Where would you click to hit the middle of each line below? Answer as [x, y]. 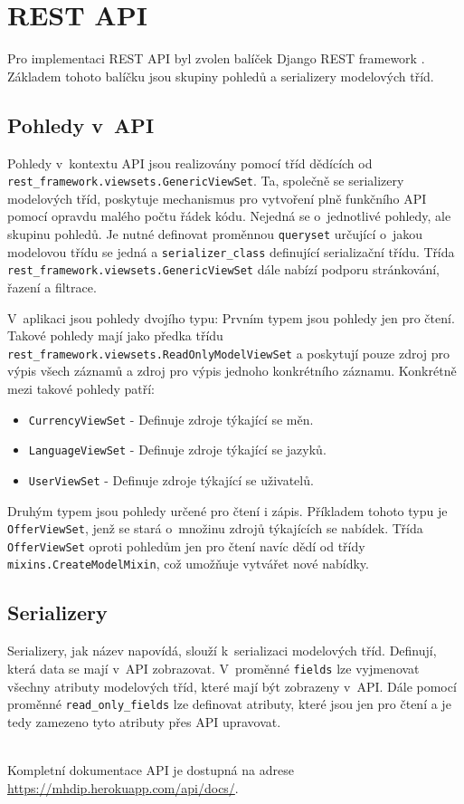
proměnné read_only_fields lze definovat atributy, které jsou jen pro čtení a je [229, 704]
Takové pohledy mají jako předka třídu [115, 335]
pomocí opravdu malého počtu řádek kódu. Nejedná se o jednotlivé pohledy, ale [229, 216]
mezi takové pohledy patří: [81, 388]
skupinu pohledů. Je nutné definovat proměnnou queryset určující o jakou [215, 233]
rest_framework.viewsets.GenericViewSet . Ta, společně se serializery [206, 181]
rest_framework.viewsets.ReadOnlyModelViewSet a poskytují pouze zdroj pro [229, 353]
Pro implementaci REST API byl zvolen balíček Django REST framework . [216, 58]
